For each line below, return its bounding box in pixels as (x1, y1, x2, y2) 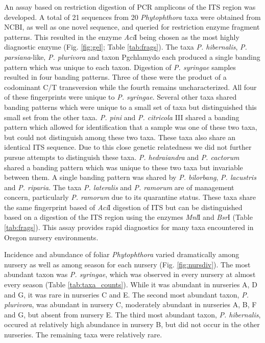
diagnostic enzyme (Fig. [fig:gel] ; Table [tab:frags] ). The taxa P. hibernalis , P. (4, 41, 247, 52)
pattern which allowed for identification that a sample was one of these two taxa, (4, 122, 257, 132)
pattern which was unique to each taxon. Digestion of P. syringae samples (4, 61, 236, 72)
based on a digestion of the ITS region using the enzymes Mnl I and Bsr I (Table (4, 212, 253, 222)
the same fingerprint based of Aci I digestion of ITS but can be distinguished (4, 201, 243, 212)
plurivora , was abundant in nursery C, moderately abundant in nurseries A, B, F (4, 299, 257, 310)
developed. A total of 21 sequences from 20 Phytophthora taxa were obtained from (4, 11, 261, 22)
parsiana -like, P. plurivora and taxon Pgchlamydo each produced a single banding (4, 51, 260, 62)
